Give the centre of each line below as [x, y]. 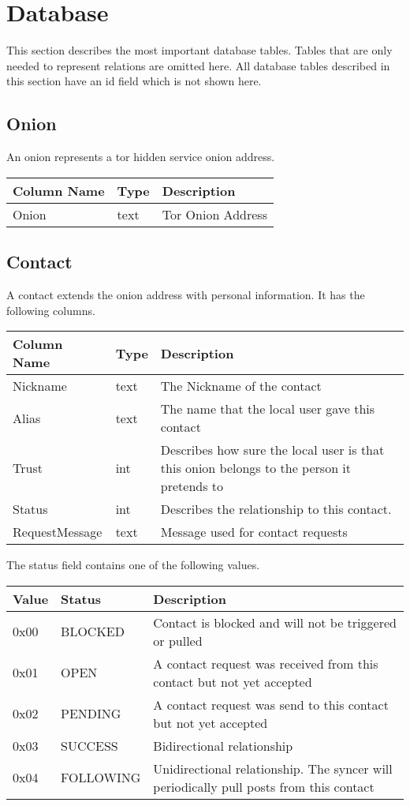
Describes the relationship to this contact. [276, 509]
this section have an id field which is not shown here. [134, 81]
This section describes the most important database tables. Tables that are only [199, 50]
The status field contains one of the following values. [133, 565]
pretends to [192, 486]
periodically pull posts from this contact [264, 786]
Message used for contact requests [254, 532]
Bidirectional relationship [223, 745]
